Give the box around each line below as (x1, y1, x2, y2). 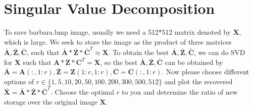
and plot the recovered (164, 76, 233, 86)
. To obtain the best (108, 47, 169, 57)
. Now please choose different (161, 66, 250, 77)
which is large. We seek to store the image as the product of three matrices (4, 36, 232, 47)
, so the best (100, 56, 138, 67)
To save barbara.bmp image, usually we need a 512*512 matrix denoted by (4, 27, 231, 37)
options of (4, 76, 34, 86)
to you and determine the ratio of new (121, 87, 238, 97)
